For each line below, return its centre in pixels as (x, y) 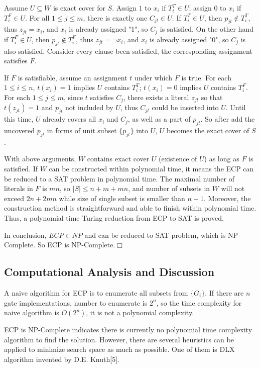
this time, (19, 119)
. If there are (224, 293)
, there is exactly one (115, 17)
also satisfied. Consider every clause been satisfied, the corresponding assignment (128, 51)
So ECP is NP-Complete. (76, 245)
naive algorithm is (32, 312)
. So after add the (228, 119)
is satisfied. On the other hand (207, 29)
